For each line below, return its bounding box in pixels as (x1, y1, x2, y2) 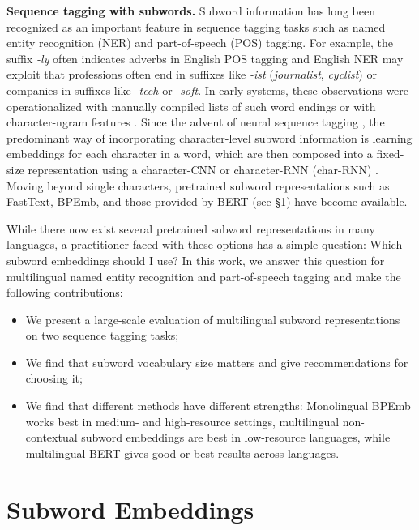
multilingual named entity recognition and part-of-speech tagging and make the (6, 267, 401, 284)
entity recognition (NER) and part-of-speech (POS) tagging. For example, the (6, 34, 394, 51)
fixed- (376, 145, 404, 162)
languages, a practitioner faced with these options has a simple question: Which (6, 236, 403, 253)
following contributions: (6, 284, 123, 301)
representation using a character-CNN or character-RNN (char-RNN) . (28, 160, 379, 177)
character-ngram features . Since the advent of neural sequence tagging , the (6, 113, 385, 130)
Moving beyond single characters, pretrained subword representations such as (6, 177, 390, 194)
